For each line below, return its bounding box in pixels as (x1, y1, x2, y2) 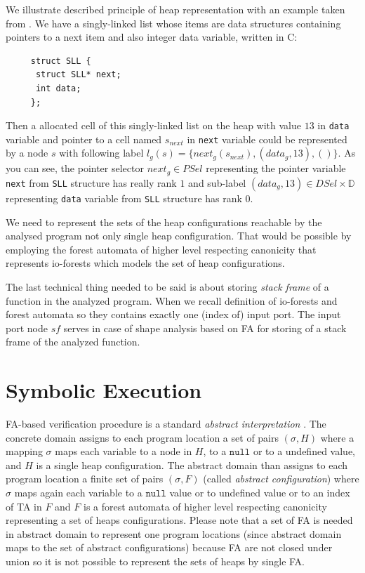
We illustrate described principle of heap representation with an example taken (6, 2, 345, 16)
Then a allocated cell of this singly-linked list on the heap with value (6, 118, 302, 133)
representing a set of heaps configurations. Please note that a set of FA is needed (6, 513, 353, 527)
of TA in (6, 499, 42, 513)
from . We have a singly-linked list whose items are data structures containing (6, 15, 341, 30)
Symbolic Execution (6, 376, 202, 404)
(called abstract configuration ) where (203, 471, 359, 486)
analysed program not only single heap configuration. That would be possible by (6, 228, 352, 243)
